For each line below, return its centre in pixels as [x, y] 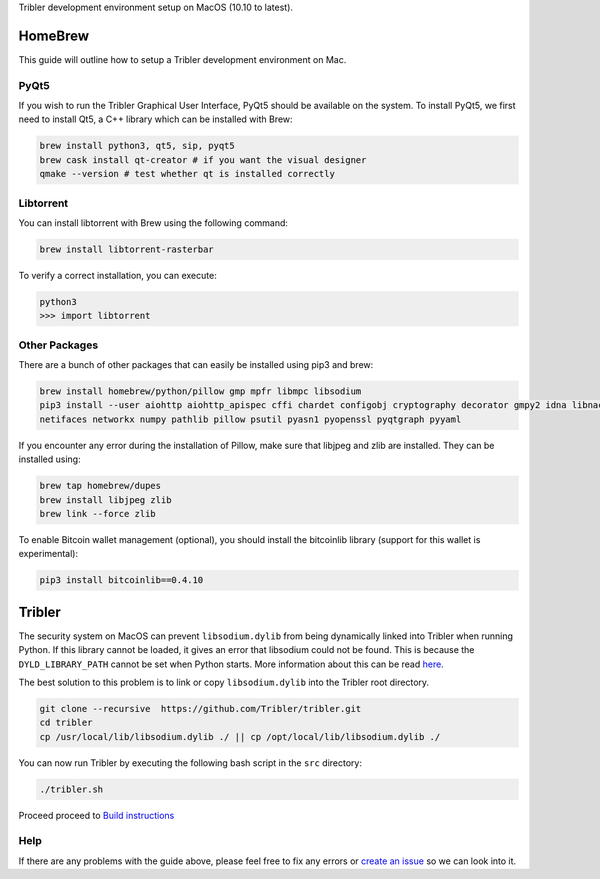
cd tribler [66, 723]
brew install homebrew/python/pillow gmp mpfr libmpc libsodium [200, 391]
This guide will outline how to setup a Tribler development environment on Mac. [182, 59]
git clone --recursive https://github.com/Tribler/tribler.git [200, 708]
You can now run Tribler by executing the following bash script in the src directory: [190, 762]
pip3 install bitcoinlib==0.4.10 [121, 580]
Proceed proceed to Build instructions [96, 815]
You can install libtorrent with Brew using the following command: [153, 222]
